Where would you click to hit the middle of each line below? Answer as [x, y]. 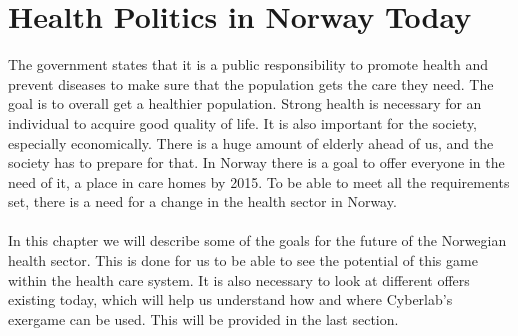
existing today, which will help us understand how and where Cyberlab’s [230, 299]
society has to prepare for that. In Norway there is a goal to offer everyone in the [256, 162]
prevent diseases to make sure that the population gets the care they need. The [251, 83]
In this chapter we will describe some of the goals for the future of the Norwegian [257, 240]
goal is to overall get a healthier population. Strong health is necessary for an [245, 103]
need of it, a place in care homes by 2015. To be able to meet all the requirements [259, 181]
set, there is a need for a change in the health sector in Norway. [202, 201]
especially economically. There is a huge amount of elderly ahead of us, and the [251, 142]
